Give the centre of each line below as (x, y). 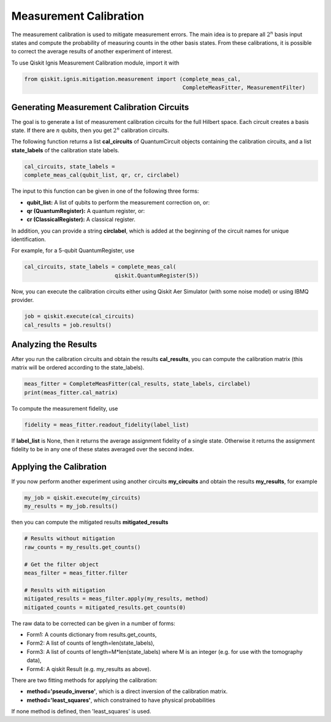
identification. (29, 239)
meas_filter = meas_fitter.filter (76, 573)
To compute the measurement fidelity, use (65, 408)
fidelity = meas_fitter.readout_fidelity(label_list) (107, 425)
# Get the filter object (62, 564)
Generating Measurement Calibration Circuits (100, 107)
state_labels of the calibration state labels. (65, 150)
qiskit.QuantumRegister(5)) (157, 275)
